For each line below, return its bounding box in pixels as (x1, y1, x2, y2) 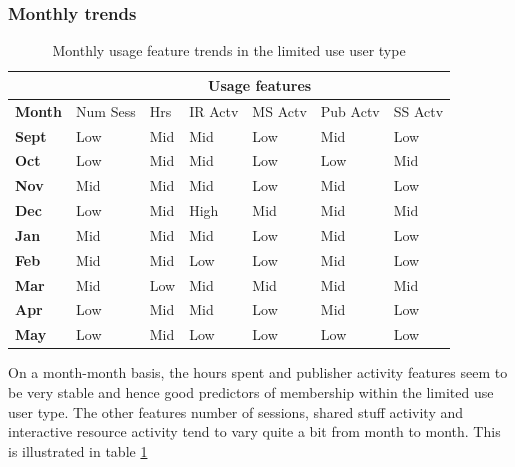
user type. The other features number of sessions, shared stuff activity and (8, 401, 464, 422)
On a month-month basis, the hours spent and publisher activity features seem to (8, 362, 508, 383)
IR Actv (189, 100, 239, 121)
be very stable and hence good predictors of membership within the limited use (8, 381, 494, 402)
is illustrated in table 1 (8, 440, 148, 461)
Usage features (208, 74, 312, 95)
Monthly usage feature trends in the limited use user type (52, 40, 406, 61)
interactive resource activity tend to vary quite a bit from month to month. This (8, 421, 501, 442)
